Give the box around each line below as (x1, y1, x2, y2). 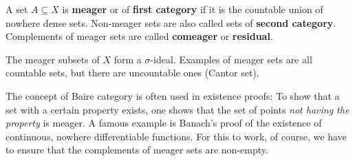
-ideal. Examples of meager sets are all (150, 52, 312, 66)
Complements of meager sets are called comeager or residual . (6, 29, 273, 43)
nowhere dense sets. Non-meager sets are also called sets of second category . (6, 15, 336, 30)
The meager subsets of (6, 52, 100, 66)
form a (114, 52, 142, 66)
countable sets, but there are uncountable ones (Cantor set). (6, 65, 259, 80)
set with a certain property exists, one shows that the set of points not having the (6, 102, 349, 116)
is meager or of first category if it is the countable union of (62, 2, 323, 16)
